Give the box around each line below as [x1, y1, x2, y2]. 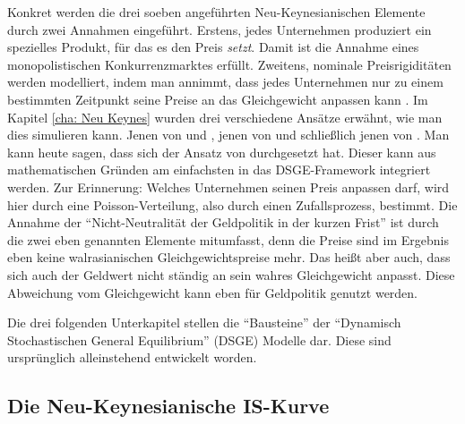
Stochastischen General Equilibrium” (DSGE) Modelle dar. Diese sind [7, 330, 392, 349]
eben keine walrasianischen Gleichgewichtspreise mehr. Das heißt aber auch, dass [7, 248, 451, 267]
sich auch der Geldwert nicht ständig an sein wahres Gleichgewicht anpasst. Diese [7, 265, 455, 284]
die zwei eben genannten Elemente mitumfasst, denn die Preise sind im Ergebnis [7, 230, 449, 249]
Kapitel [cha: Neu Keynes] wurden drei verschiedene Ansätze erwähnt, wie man [7, 107, 443, 126]
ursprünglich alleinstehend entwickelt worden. [7, 348, 257, 367]
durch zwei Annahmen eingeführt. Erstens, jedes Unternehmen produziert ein [7, 20, 432, 38]
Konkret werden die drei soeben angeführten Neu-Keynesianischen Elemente [7, 3, 426, 21]
